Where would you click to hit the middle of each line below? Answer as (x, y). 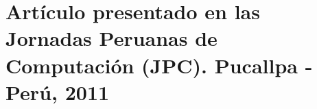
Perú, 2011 (58, 92)
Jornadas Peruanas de (111, 38)
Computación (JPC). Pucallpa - (159, 65)
